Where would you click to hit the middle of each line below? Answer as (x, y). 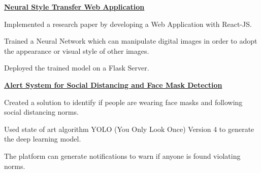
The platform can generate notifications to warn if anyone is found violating (122, 155)
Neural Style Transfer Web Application (74, 7)
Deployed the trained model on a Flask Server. (77, 68)
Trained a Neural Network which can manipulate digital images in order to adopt (131, 41)
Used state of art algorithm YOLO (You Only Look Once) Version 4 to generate (129, 129)
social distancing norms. (41, 112)
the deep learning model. (43, 139)
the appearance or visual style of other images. (77, 50)
